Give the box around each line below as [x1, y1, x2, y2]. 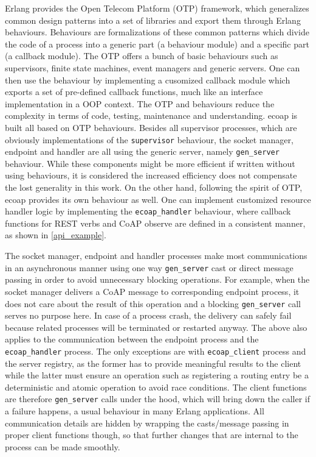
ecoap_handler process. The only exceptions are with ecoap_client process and [5, 344, 306, 357]
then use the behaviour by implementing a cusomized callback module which [5, 73, 290, 86]
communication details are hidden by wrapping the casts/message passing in [5, 416, 289, 429]
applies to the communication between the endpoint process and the [5, 333, 259, 345]
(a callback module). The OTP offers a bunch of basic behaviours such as [5, 49, 278, 62]
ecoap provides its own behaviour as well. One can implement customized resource [5, 193, 311, 205]
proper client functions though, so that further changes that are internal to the [5, 428, 298, 441]
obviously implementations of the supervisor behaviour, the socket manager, [5, 133, 294, 146]
